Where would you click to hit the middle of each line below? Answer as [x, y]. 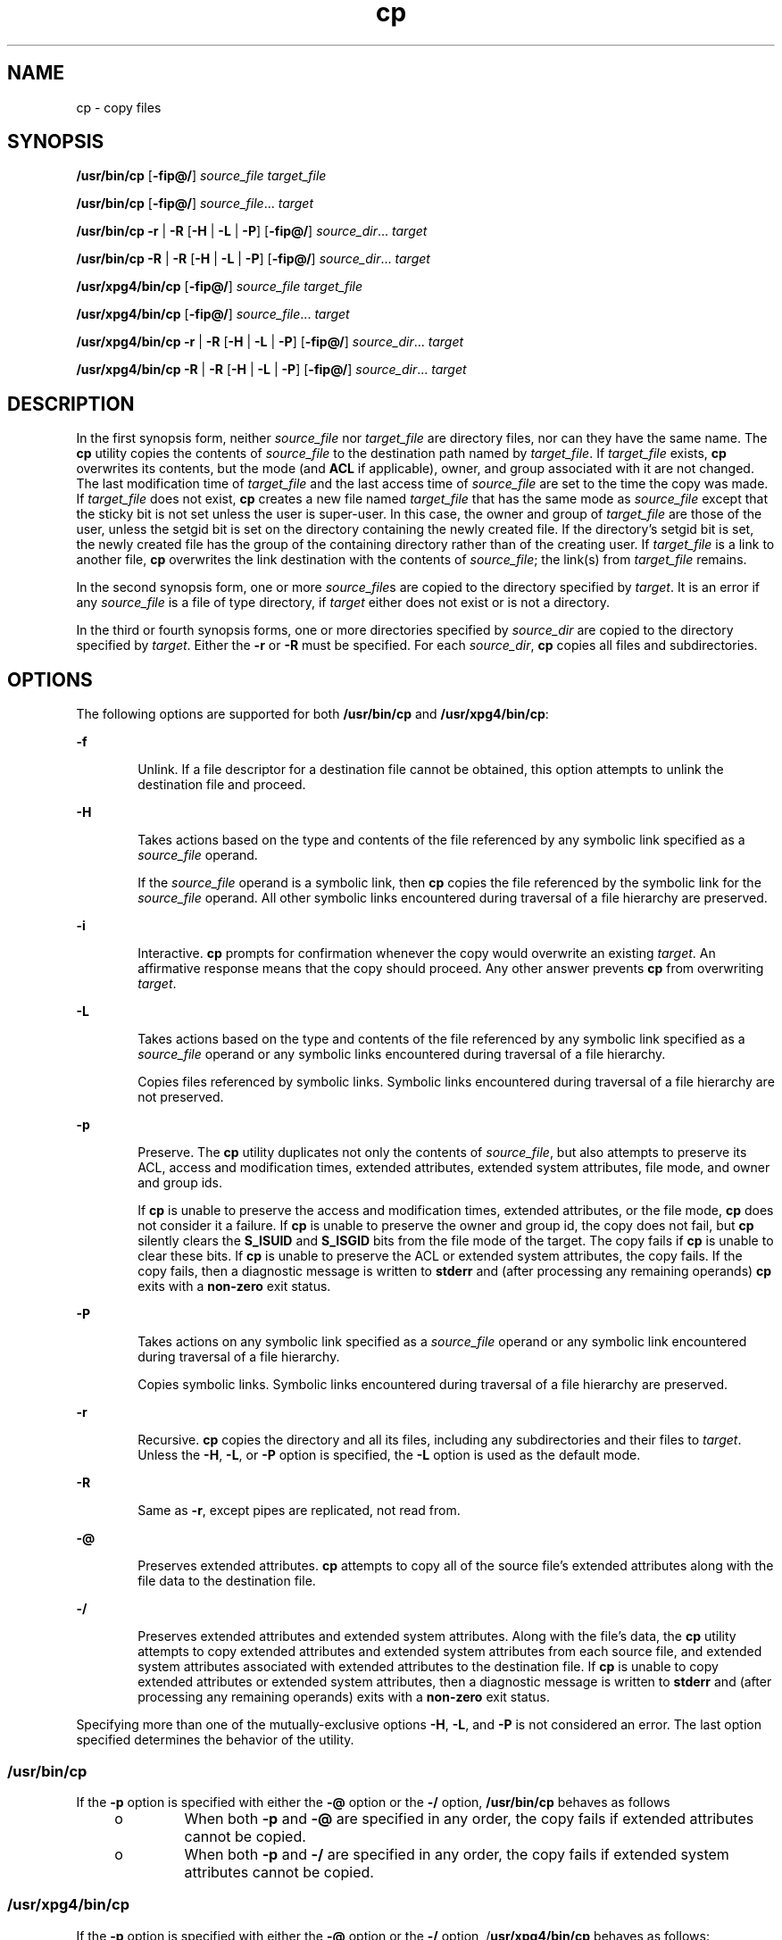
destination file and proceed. [222, 785]
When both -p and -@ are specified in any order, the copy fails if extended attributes [469, 1818]
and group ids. [180, 1183]
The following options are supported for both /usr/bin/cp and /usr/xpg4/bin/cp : [312, 714]
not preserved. [181, 1097]
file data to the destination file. [227, 1581]
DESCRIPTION [71, 404]
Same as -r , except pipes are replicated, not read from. [299, 1511]
